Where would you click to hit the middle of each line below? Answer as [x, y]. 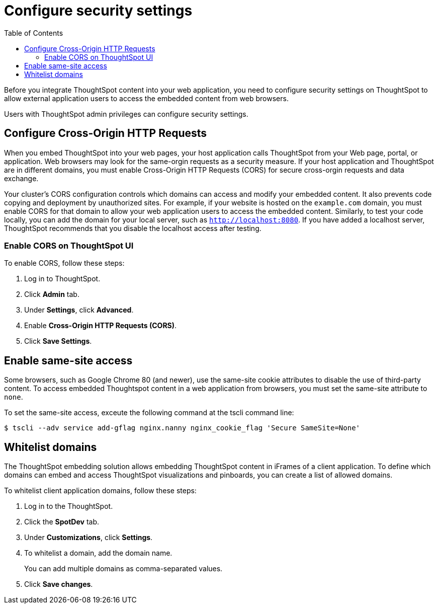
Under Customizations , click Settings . [89, 538]
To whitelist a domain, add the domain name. [98, 553]
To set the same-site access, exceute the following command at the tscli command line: [149, 413]
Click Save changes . [59, 584]
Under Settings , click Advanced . [79, 310]
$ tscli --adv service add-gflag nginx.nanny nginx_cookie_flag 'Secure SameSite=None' [182, 428]
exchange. [21, 178]
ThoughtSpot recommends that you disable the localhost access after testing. [133, 228]
